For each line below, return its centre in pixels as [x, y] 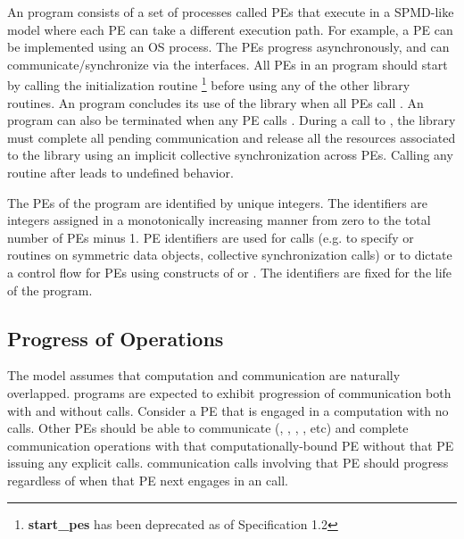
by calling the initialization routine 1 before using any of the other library [209, 84]
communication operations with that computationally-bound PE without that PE [231, 445]
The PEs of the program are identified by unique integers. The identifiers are [218, 202]
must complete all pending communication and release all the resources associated [232, 137]
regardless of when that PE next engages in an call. [148, 480]
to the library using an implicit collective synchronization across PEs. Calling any [230, 155]
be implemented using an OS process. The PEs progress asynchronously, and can [228, 47]
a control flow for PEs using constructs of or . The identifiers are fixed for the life [230, 272]
